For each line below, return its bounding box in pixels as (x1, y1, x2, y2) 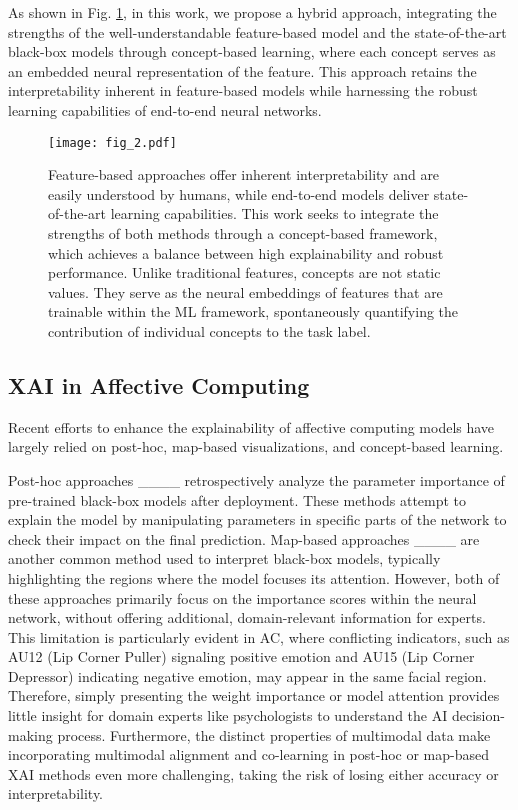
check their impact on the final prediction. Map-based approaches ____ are (8, 528, 480, 549)
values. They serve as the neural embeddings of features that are (48, 281, 443, 302)
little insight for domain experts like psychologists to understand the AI (8, 705, 448, 726)
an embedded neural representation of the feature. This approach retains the (8, 60, 477, 81)
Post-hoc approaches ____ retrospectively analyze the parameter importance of (8, 469, 505, 490)
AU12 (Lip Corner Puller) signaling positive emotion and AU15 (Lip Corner (8, 646, 475, 667)
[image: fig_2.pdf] (48, 135, 177, 150)
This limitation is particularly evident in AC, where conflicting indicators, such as (8, 626, 510, 647)
